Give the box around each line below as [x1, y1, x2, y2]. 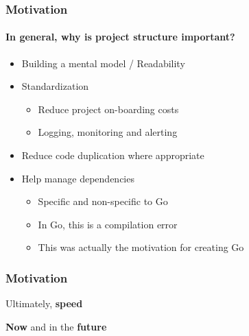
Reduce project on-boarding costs [38, 101, 179, 116]
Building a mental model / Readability [21, 56, 185, 70]
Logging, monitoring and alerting [38, 125, 178, 139]
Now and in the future [5, 319, 107, 333]
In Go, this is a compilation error [38, 217, 178, 231]
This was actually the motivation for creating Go [38, 240, 244, 254]
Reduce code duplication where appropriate [21, 148, 204, 163]
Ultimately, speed [5, 296, 83, 311]
